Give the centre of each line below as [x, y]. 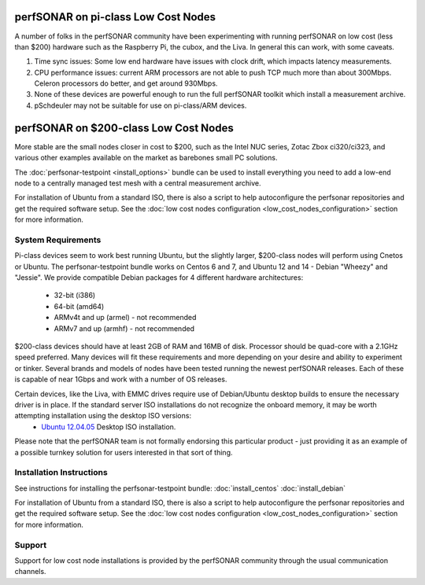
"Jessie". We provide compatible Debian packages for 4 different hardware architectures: [159, 278]
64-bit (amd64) [79, 306]
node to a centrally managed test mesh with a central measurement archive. [138, 183]
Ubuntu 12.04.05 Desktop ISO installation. [109, 427]
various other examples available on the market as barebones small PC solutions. [146, 158]
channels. [30, 572]
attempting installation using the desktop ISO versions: [103, 416]
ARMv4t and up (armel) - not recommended [125, 318]
